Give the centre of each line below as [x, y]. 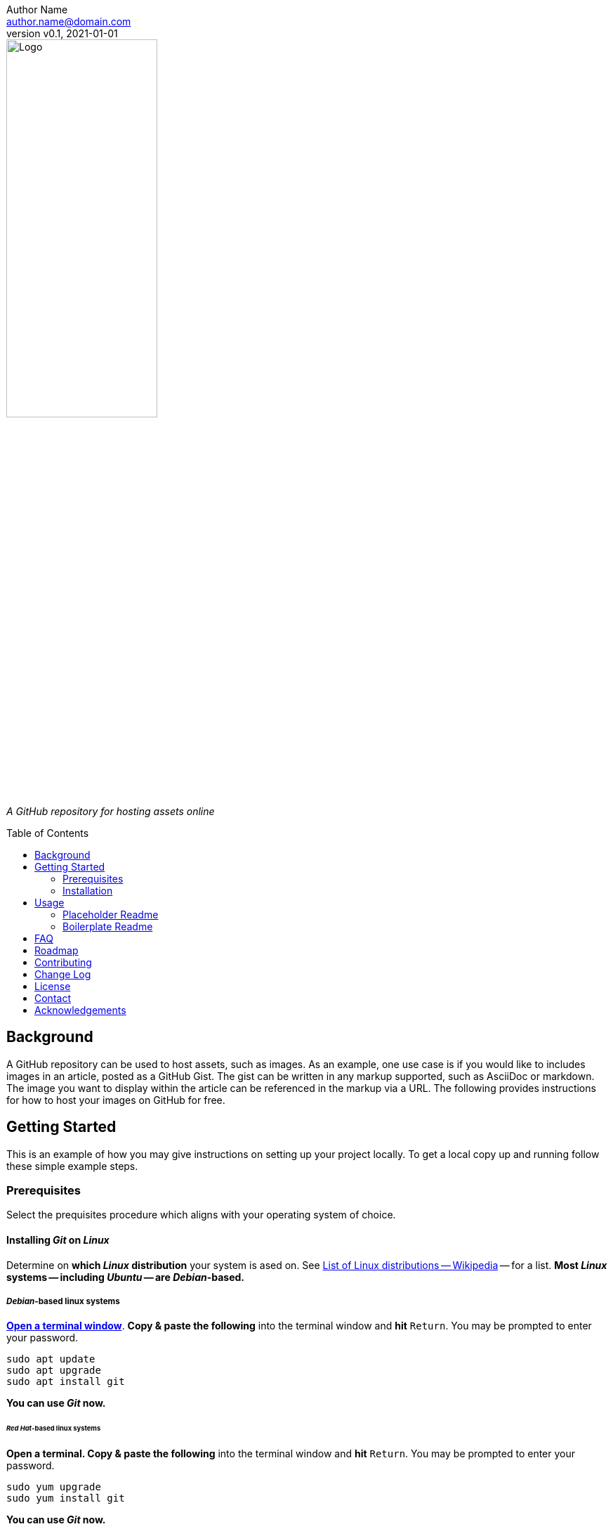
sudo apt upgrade [54, 1371]
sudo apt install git [66, 1382]
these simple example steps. [72, 1166]
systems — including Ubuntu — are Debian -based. [126, 1277]
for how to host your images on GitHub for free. [116, 1100]
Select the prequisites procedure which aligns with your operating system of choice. [201, 1215]
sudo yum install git [66, 1498]
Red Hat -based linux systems [54, 1429]
